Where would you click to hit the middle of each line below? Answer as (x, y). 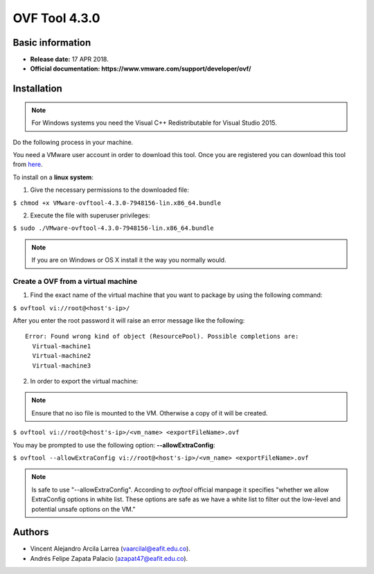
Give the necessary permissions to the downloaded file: (110, 190)
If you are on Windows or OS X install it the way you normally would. (129, 260)
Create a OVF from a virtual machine (75, 281)
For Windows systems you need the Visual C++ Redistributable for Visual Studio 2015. (154, 123)
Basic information (52, 43)
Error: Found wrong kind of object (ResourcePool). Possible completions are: (162, 337)
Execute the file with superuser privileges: (90, 215)
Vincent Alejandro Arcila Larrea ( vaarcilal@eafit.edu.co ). (110, 549)
